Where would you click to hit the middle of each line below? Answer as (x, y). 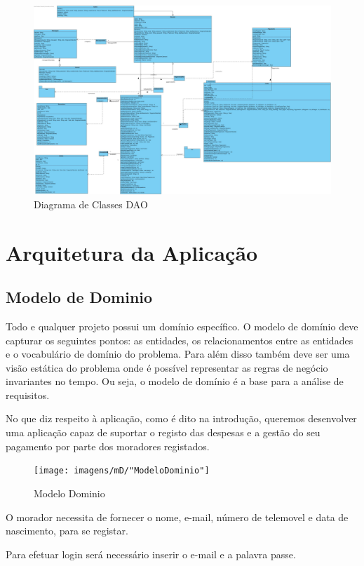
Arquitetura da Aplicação (132, 252)
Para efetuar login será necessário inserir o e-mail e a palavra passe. (151, 554)
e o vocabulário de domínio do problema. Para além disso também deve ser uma (178, 354)
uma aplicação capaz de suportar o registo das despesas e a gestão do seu (163, 432)
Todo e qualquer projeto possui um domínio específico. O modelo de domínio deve (182, 326)
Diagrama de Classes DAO (91, 204)
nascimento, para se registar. (67, 531)
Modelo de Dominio (79, 297)
